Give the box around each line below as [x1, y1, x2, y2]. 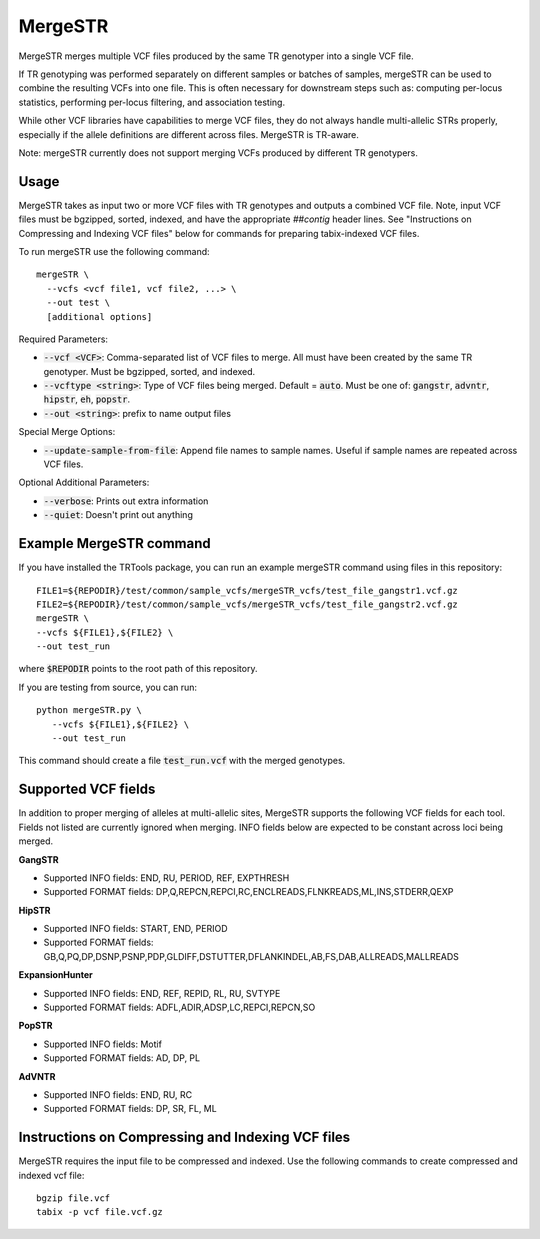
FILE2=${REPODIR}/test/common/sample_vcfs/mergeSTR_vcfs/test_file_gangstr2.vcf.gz [36, 598, 459, 610]
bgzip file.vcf [36, 1193, 111, 1204]
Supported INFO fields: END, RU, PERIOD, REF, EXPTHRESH [43, 871, 290, 884]
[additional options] [46, 311, 153, 322]
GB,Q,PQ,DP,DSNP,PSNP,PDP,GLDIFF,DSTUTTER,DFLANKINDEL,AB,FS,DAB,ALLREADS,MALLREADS [43, 950, 460, 962]
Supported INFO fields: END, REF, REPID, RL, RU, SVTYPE [43, 987, 281, 999]
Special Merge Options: [18, 426, 116, 438]
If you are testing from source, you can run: [18, 681, 198, 693]
